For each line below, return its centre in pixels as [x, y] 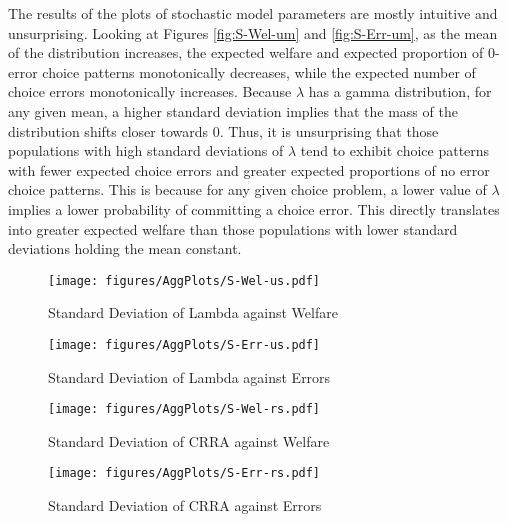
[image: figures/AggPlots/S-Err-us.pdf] [184, 344]
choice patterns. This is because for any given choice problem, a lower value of [247, 189]
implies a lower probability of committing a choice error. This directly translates [254, 208]
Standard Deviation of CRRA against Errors [185, 505]
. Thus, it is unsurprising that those [329, 130]
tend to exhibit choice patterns [395, 150]
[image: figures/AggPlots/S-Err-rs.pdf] [184, 473]
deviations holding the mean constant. [125, 248]
